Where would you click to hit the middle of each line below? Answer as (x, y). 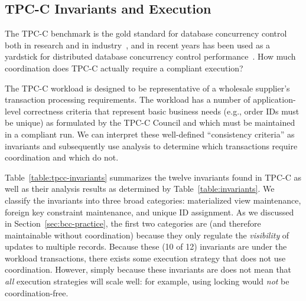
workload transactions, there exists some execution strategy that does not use (145, 258)
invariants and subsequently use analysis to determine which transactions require (151, 145)
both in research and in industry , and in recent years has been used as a (138, 45)
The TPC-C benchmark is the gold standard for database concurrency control (146, 33)
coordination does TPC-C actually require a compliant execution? (124, 68)
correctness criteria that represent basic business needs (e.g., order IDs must (161, 111)
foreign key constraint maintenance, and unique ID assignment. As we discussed (149, 212)
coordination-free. (37, 292)
